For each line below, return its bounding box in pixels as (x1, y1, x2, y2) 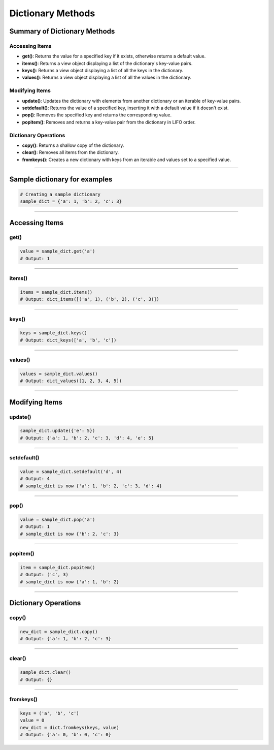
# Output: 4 (20, 476, 50, 482)
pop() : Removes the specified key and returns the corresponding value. (22, 112, 172, 118)
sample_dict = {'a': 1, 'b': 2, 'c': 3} (20, 199, 122, 204)
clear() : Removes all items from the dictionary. (22, 149, 119, 155)
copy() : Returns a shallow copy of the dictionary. (22, 142, 124, 148)
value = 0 (20, 717, 45, 724)
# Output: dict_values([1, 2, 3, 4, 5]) (20, 378, 122, 384)
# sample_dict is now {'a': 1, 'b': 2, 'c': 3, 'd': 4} (20, 483, 162, 489)
